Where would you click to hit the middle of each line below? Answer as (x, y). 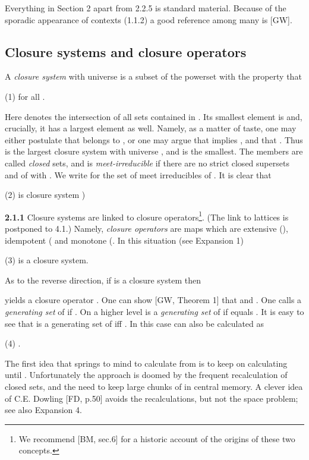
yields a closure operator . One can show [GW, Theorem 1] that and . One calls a (153, 300)
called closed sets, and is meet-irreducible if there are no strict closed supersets (147, 163)
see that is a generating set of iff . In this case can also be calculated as (135, 323)
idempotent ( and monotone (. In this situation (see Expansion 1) (124, 240)
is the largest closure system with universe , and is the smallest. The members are (154, 151)
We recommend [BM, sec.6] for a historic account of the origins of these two (157, 438)
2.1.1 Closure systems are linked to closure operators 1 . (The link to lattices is (147, 216)
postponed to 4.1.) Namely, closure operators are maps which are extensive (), (146, 228)
